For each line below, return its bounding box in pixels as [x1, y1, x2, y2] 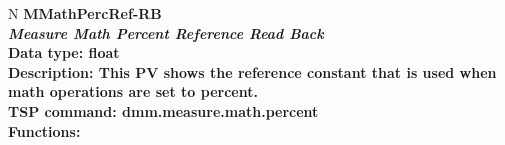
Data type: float [8, 42, 120, 63]
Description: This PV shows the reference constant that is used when [8, 61, 497, 82]
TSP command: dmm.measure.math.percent [8, 100, 319, 121]
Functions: [8, 120, 81, 141]
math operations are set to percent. [8, 81, 258, 102]
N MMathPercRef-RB [8, 3, 162, 23]
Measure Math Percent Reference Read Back [8, 22, 324, 43]
